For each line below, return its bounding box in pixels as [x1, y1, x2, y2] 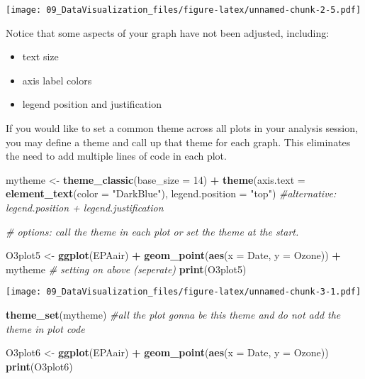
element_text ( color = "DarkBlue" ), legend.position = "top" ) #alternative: [6, 186, 337, 201]
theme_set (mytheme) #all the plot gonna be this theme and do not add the [6, 307, 341, 322]
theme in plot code [6, 321, 85, 336]
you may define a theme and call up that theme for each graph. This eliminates [6, 134, 351, 149]
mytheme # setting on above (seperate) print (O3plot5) [6, 261, 247, 276]
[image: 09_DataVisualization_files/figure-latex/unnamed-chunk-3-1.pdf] [6, 287, 361, 297]
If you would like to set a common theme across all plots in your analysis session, [6, 121, 358, 136]
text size [22, 49, 59, 64]
